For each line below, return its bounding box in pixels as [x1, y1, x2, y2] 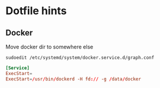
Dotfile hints [5, 4, 67, 18]
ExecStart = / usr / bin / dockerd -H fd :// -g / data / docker [5, 76, 142, 82]
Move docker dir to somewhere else [5, 43, 94, 50]
